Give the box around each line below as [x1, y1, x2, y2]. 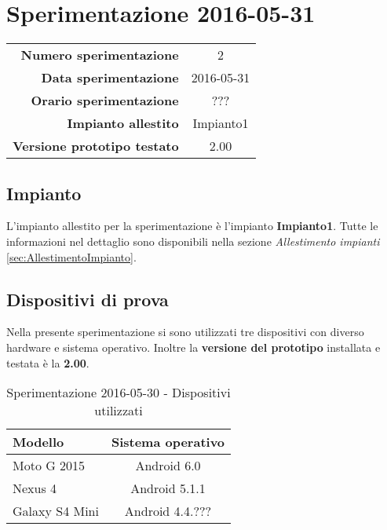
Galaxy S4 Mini [13, 502, 99, 521]
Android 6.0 [135, 456, 201, 475]
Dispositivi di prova [6, 287, 169, 311]
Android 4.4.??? [124, 502, 212, 521]
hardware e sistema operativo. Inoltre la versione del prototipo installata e [6, 338, 381, 355]
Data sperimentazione [41, 68, 179, 87]
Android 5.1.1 [130, 479, 206, 498]
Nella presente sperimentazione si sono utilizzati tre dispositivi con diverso [6, 323, 364, 340]
